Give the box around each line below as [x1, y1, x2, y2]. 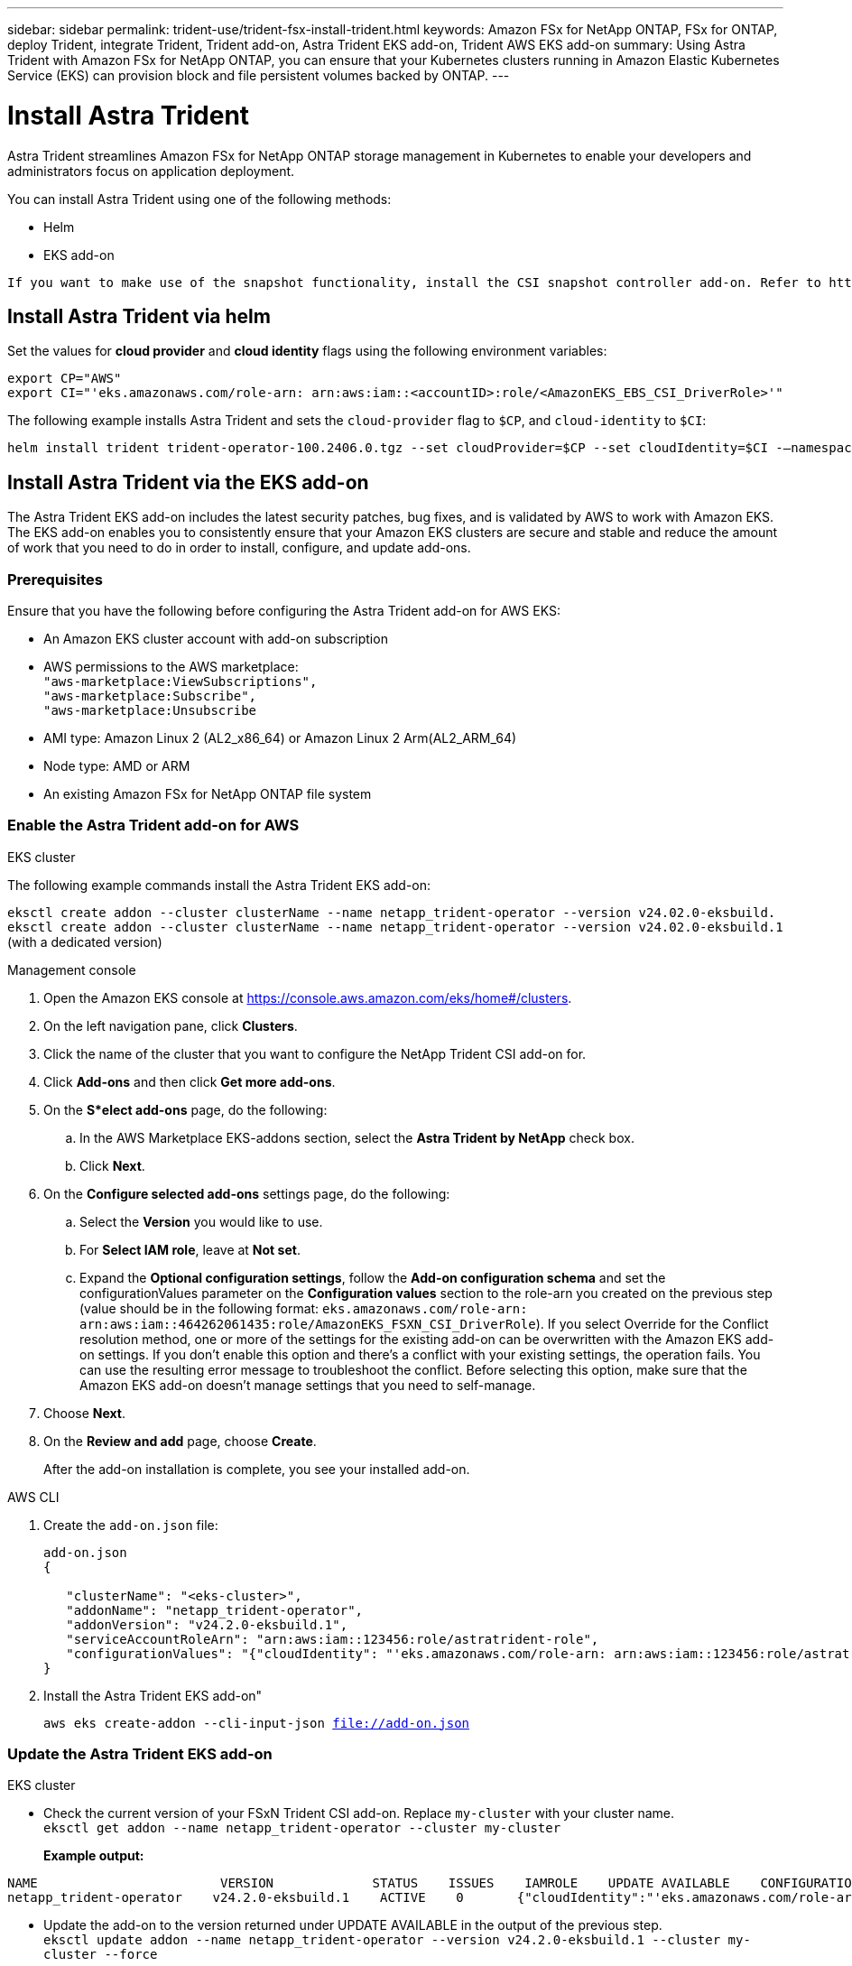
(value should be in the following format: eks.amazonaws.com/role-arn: [79, 1300, 528, 1316]
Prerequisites [7, 570, 103, 589]
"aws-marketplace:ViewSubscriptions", [43, 673, 318, 689]
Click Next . [79, 1157, 145, 1173]
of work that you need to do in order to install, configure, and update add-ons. [7, 540, 471, 556]
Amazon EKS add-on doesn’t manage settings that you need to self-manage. [79, 1377, 536, 1393]
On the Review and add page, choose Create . [43, 1433, 317, 1449]
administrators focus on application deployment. [7, 162, 295, 179]
